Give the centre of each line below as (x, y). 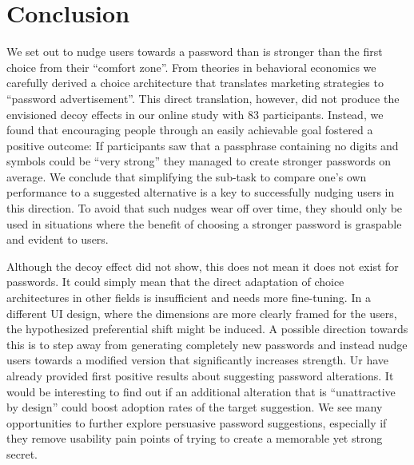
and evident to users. (58, 239)
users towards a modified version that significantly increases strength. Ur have (198, 360)
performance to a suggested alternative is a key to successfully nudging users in (201, 192)
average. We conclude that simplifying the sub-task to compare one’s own (187, 176)
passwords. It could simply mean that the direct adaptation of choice (175, 282)
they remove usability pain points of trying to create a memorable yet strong (195, 438)
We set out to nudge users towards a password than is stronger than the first (195, 52)
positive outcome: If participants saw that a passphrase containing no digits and (203, 145)
